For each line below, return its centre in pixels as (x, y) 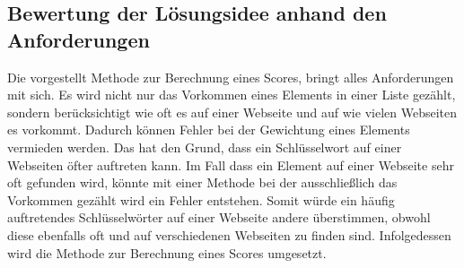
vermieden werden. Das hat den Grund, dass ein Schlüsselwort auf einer (205, 147)
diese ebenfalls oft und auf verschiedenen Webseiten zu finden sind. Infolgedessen (229, 234)
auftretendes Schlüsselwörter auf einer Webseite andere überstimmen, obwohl (219, 217)
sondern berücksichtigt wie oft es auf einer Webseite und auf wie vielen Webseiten (232, 112)
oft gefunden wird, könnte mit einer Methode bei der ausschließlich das (202, 182)
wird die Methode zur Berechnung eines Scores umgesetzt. (167, 252)
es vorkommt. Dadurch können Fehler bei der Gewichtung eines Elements (209, 130)
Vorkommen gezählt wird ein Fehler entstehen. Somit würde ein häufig (201, 199)
